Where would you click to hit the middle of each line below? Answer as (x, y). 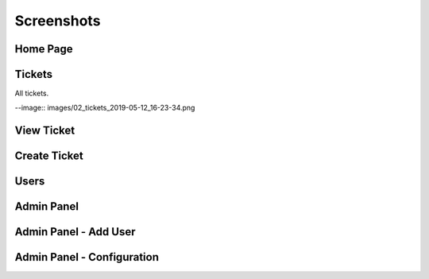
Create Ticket (49, 156)
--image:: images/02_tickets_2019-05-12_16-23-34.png (105, 108)
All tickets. (32, 93)
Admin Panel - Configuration (87, 257)
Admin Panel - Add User (75, 232)
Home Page (44, 49)
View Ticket (45, 131)
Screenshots (58, 21)
